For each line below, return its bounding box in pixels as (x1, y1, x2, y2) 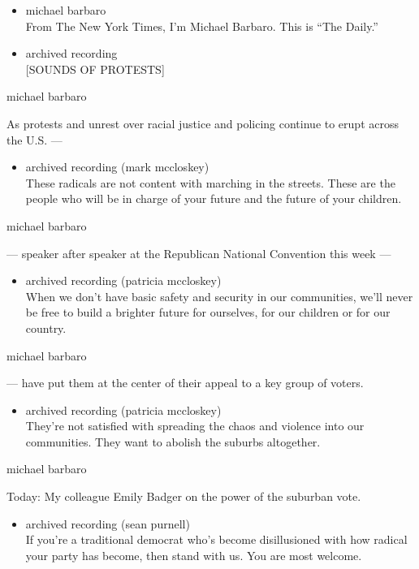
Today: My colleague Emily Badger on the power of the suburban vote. (6, 488, 361, 505)
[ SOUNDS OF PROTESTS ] (25, 60, 165, 77)
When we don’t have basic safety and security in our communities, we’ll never (25, 287, 413, 304)
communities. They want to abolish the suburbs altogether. (25, 433, 321, 450)
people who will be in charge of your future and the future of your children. (25, 190, 402, 207)
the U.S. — (6, 131, 63, 148)
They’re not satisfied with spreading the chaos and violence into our (25, 417, 365, 434)
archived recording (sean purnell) (25, 515, 190, 532)
